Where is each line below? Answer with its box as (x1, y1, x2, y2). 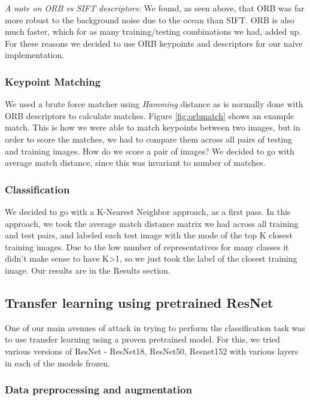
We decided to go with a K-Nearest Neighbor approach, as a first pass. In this (5, 205, 291, 217)
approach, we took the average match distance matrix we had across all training (5, 217, 299, 229)
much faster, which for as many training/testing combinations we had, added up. (5, 25, 302, 38)
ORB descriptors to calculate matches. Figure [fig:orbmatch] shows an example (5, 109, 294, 122)
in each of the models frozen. (5, 356, 110, 369)
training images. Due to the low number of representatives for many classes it (5, 240, 289, 253)
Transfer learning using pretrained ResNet (5, 293, 273, 311)
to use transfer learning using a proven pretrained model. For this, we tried (5, 333, 280, 346)
